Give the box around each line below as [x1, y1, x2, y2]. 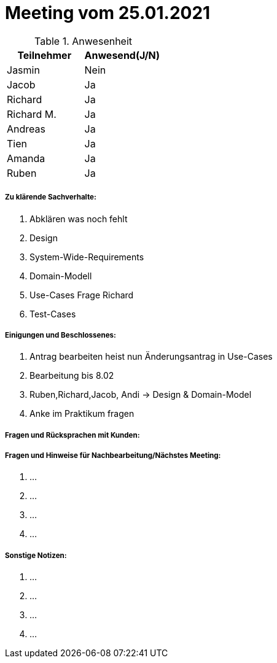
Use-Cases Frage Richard [29, 289, 134, 300]
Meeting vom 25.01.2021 [5, 2, 211, 23]
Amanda [7, 152, 45, 165]
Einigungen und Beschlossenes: [5, 330, 116, 339]
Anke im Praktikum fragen [29, 408, 135, 419]
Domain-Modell [29, 270, 92, 281]
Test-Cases [29, 308, 76, 319]
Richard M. [7, 107, 57, 120]
